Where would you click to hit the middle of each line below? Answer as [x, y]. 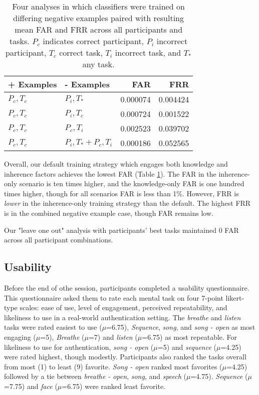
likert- [235, 297]
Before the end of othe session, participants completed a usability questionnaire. [127, 287]
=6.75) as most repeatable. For [190, 337]
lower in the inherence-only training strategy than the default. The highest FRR [127, 203]
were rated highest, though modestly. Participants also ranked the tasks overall [125, 357]
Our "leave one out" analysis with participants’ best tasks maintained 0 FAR [121, 230]
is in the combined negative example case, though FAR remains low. [109, 213]
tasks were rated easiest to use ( [53, 327]
